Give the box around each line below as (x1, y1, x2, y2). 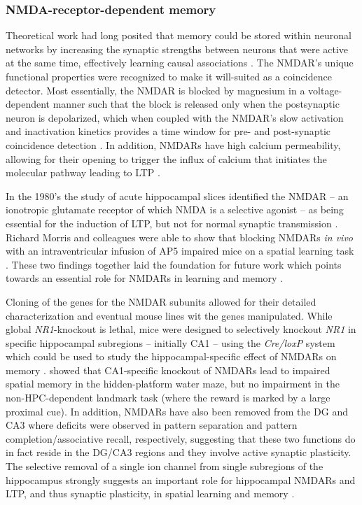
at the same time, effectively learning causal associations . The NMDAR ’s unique (6, 55, 354, 70)
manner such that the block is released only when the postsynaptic (53, 97, 340, 111)
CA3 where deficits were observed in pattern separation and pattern (6, 418, 298, 432)
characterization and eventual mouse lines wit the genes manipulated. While (6, 308, 333, 322)
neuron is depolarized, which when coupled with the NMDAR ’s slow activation (6, 110, 344, 125)
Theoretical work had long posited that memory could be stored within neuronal (6, 28, 351, 43)
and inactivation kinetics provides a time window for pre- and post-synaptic (6, 124, 331, 138)
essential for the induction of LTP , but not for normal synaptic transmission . (6, 215, 338, 230)
